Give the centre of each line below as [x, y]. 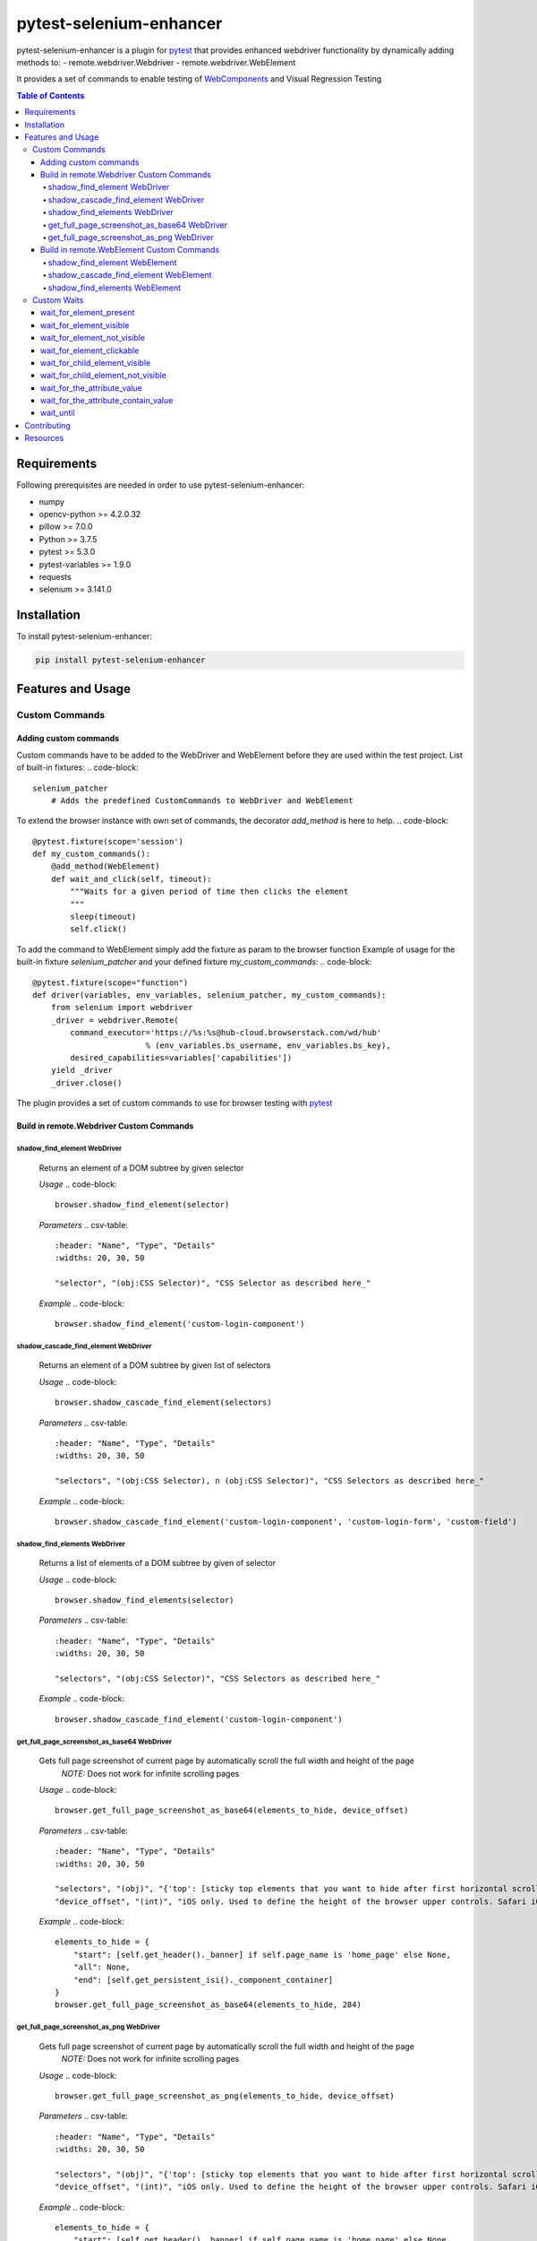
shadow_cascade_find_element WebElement [130, 275]
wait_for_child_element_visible [96, 362]
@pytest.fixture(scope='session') [108, 841]
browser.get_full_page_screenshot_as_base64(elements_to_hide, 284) [208, 2005]
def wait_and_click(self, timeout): [131, 879]
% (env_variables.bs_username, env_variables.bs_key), [268, 1045]
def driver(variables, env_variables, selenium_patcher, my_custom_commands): [209, 995]
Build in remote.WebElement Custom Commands [130, 250]
